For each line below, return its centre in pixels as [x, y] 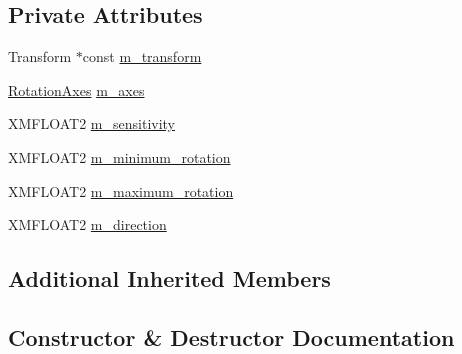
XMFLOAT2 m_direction [87, 224]
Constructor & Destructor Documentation [231, 336]
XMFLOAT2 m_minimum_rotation [119, 156]
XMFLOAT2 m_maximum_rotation [121, 190]
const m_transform [142, 56]
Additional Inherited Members [169, 278]
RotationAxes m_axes [76, 89]
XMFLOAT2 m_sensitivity [91, 123]
